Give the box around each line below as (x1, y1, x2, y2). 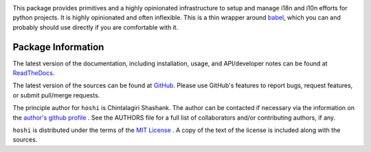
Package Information (12, 41, 104, 53)
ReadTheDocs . (12, 69, 55, 77)
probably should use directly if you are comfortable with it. (12, 23, 179, 31)
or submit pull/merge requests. (12, 91, 100, 99)
